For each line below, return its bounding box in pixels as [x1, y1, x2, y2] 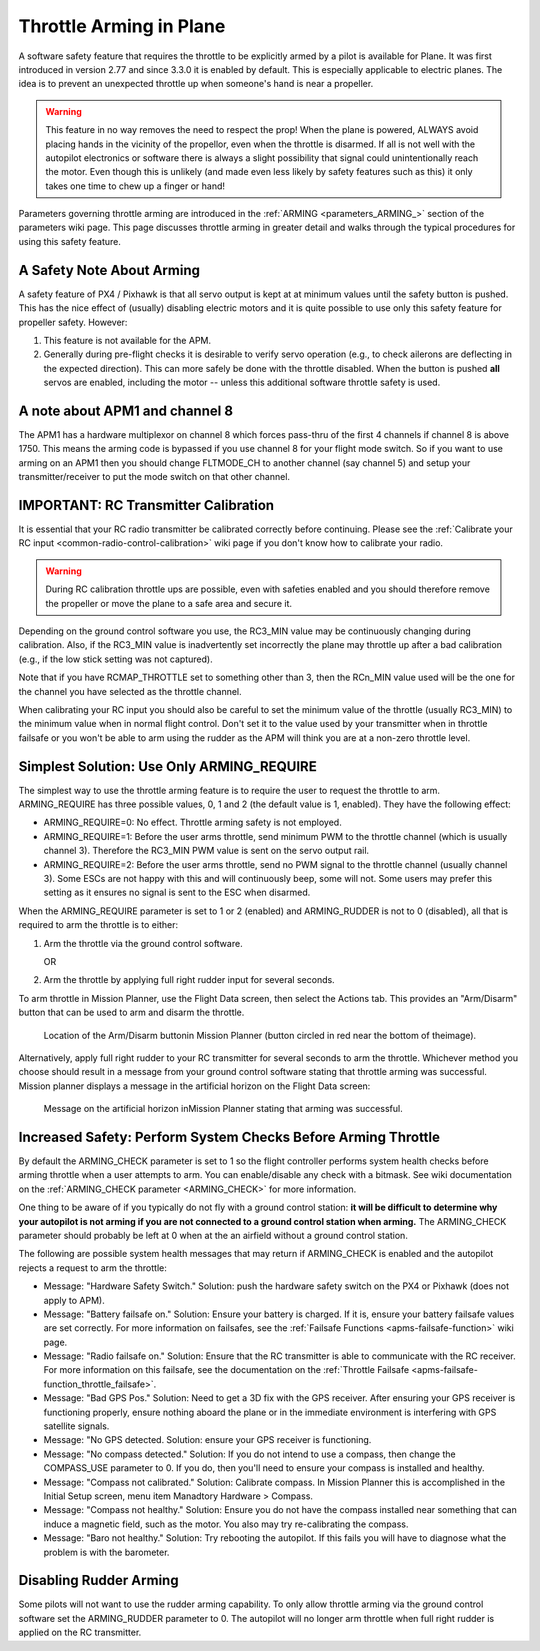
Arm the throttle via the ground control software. [43, 937, 244, 949]
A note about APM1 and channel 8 [18, 402, 234, 419]
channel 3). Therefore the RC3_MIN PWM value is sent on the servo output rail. [43, 845, 370, 857]
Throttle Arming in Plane [18, 15, 226, 37]
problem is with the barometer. [43, 1546, 170, 1558]
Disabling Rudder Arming [18, 1572, 179, 1589]
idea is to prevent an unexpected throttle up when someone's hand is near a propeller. [18, 78, 374, 90]
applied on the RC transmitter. [18, 1626, 142, 1639]
